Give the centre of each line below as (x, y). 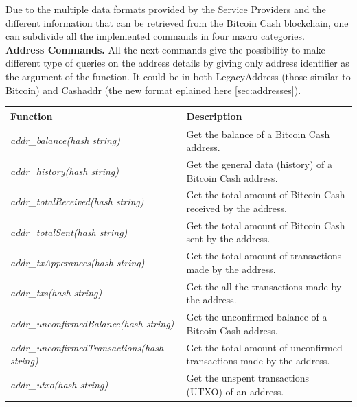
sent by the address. (228, 239)
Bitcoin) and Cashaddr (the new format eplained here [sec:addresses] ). (153, 90)
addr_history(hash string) (65, 171)
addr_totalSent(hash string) (69, 232)
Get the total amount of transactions (264, 256)
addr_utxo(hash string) (59, 384)
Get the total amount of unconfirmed (264, 347)
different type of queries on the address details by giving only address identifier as (177, 63)
